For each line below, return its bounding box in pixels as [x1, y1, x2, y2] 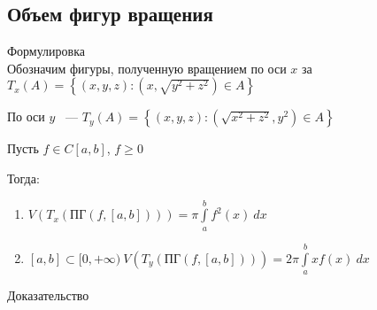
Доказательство [7, 285, 89, 304]
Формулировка [7, 42, 85, 60]
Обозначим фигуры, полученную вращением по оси [7, 58, 287, 77]
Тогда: [7, 168, 40, 187]
